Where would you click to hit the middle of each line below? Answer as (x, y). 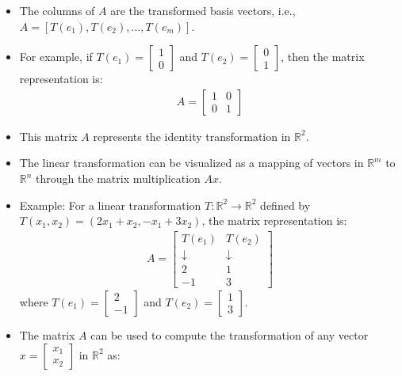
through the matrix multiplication (118, 178)
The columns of (57, 10)
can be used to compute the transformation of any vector (230, 334)
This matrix (48, 136)
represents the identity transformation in (192, 136)
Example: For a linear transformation (110, 205)
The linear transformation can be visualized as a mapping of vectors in (191, 163)
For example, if (56, 57)
